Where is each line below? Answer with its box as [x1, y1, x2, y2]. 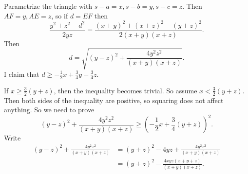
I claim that [4, 69, 39, 79]
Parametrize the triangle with [4, 1, 93, 11]
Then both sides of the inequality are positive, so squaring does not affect [4, 95, 224, 105]
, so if [51, 10, 68, 20]
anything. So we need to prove [4, 104, 95, 115]
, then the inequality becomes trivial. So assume [54, 85, 197, 95]
